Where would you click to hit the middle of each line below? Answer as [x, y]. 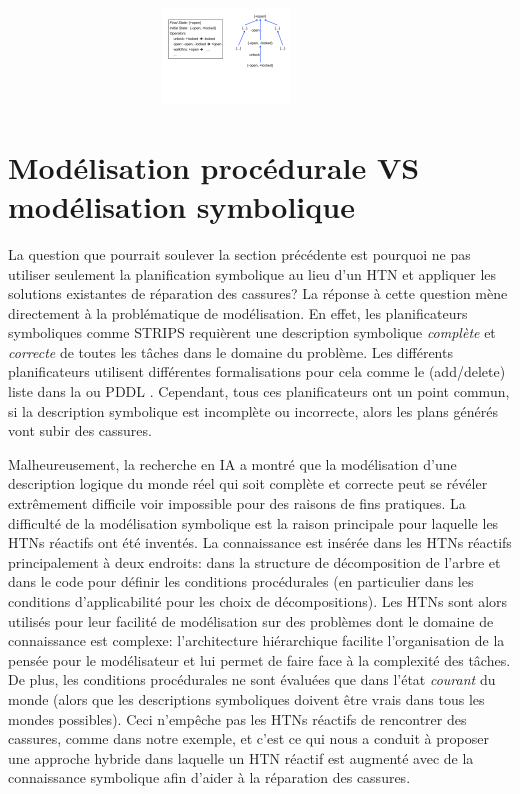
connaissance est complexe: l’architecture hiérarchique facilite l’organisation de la [256, 640]
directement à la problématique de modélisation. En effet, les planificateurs [238, 312]
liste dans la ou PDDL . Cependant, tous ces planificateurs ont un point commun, [259, 391]
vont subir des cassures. [80, 430]
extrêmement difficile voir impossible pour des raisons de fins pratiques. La [237, 503]
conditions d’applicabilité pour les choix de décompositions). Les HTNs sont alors [258, 601]
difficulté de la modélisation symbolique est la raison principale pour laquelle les [253, 522]
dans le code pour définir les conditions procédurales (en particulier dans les [241, 581]
